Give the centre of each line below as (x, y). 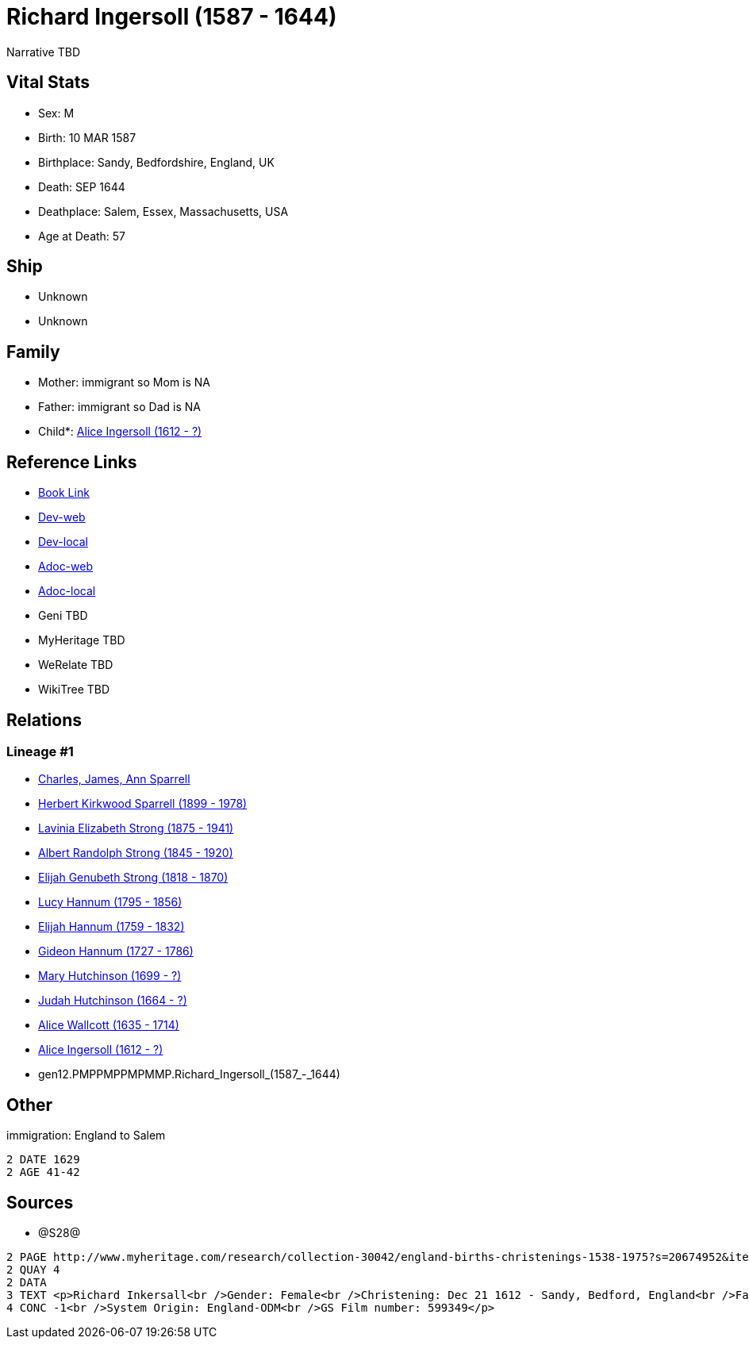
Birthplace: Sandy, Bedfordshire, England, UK (156, 162)
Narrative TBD (43, 52)
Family (33, 352)
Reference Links (72, 462)
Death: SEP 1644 (82, 186)
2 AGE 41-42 (43, 1172)
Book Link (64, 493)
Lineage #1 (40, 751)
